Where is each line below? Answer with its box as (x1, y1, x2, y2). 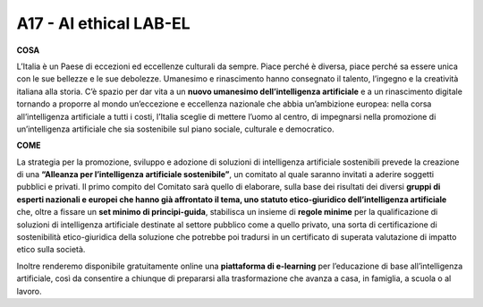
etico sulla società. (16, 244, 86, 255)
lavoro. (16, 286, 42, 296)
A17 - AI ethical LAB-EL (16, 13, 191, 33)
